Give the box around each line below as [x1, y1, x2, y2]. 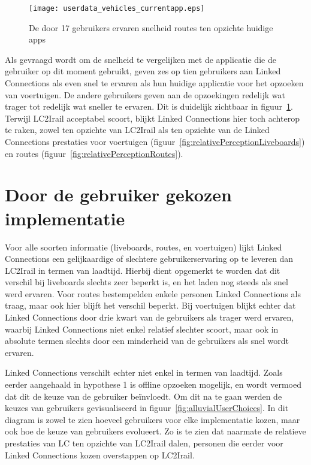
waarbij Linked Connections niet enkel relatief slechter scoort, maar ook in [5, 322, 279, 335]
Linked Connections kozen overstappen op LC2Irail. [5, 448, 195, 461]
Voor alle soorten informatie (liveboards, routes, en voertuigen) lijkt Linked [5, 240, 282, 253]
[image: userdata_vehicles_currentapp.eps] [29, 4, 205, 13]
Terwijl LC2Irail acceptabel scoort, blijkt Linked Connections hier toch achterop [5, 111, 300, 124]
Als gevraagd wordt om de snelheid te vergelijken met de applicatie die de [5, 53, 276, 65]
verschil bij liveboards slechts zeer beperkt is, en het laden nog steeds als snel [5, 276, 288, 288]
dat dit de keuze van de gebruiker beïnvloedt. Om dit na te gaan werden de [5, 389, 282, 402]
